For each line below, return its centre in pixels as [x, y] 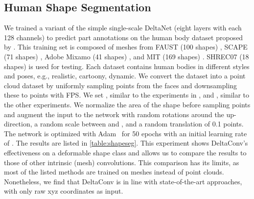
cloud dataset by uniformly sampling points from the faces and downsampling [121, 85]
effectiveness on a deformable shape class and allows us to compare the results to [125, 152]
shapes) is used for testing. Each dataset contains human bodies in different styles [127, 66]
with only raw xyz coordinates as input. [64, 191]
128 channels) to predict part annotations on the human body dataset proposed [124, 37]
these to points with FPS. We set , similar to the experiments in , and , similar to [127, 95]
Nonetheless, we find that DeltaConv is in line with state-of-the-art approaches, [123, 181]
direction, [18, 124]
